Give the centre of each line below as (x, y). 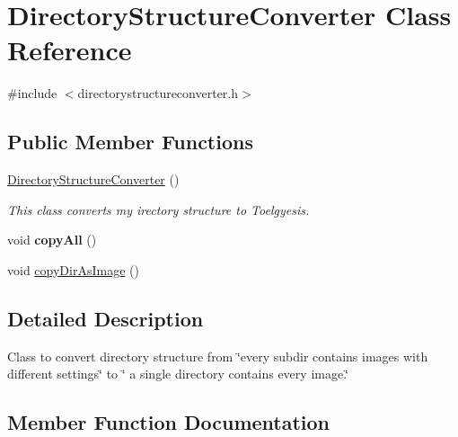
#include (32, 93)
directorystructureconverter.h (158, 93)
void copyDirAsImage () (73, 269)
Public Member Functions (130, 142)
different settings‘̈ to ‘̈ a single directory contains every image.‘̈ (178, 374)
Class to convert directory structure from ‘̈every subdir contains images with (218, 356)
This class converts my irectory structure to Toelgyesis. (159, 209)
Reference (70, 50)
